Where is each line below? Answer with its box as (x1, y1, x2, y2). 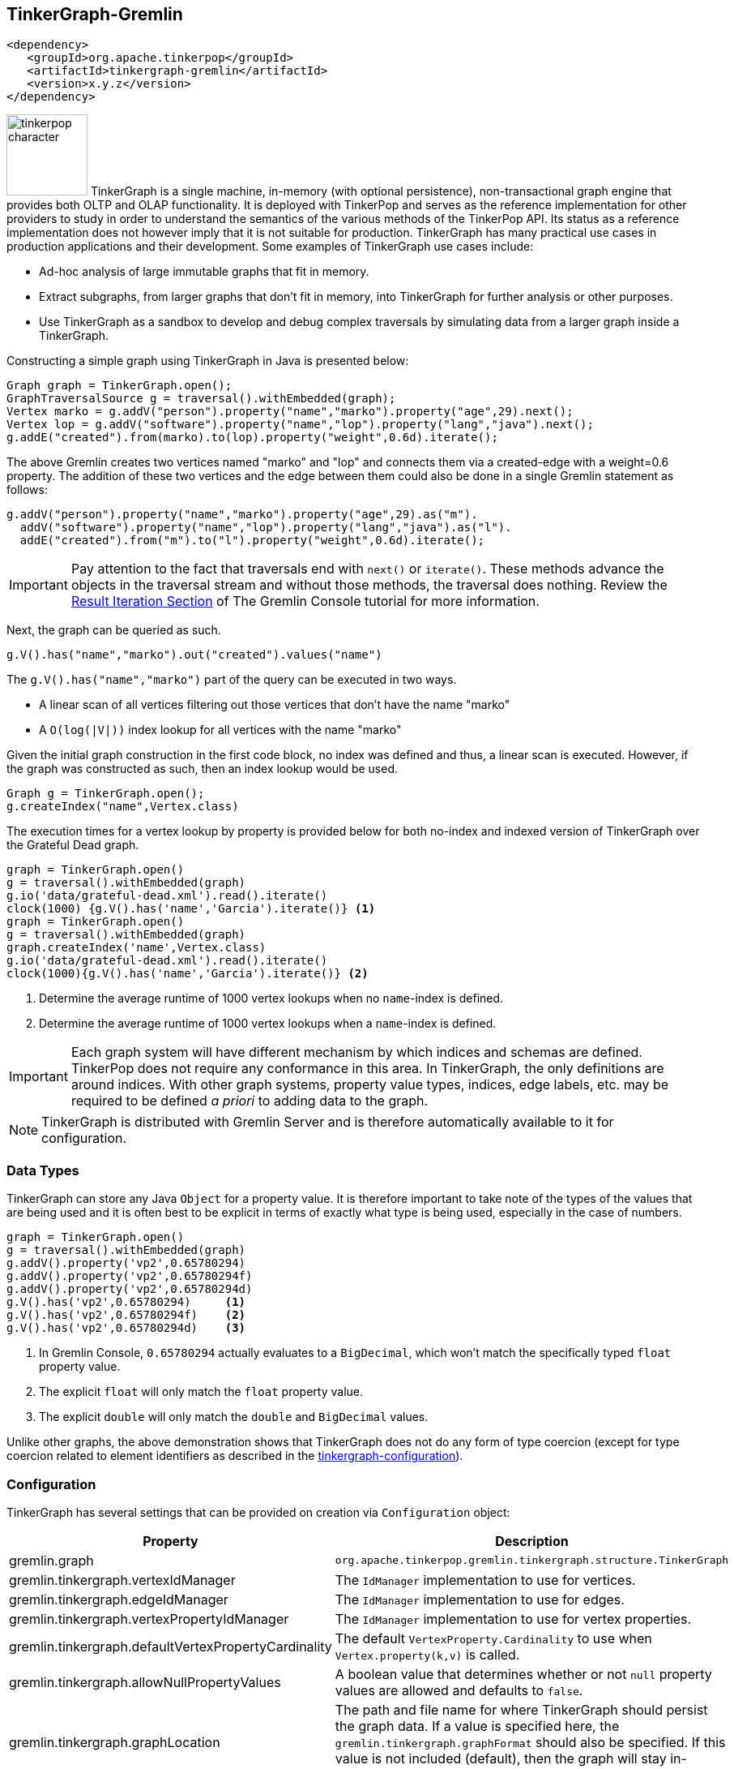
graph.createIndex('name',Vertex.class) (6, 941, 267, 955)
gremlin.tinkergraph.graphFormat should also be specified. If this (335, 1733, 726, 1750)
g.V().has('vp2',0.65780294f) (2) (6, 1308, 246, 1322)
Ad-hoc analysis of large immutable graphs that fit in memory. (39, 264, 369, 279)
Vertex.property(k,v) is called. (335, 1646, 520, 1663)
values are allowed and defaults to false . (335, 1681, 583, 1698)
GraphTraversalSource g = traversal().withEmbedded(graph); (6, 392, 396, 406)
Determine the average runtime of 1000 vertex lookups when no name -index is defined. (39, 991, 504, 1006)
